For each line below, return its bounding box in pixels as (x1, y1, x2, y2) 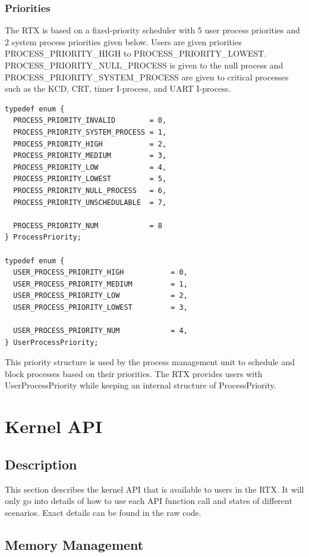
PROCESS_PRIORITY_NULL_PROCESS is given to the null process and (5, 59, 283, 71)
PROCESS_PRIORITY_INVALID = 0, (13, 116, 167, 125)
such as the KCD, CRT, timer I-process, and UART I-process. (5, 82, 231, 95)
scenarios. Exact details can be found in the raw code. (5, 506, 201, 518)
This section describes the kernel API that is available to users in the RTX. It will (5, 483, 304, 495)
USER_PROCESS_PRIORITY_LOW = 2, (13, 291, 188, 300)
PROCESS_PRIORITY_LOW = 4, (13, 163, 167, 172)
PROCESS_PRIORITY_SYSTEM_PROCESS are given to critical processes (5, 70, 289, 83)
